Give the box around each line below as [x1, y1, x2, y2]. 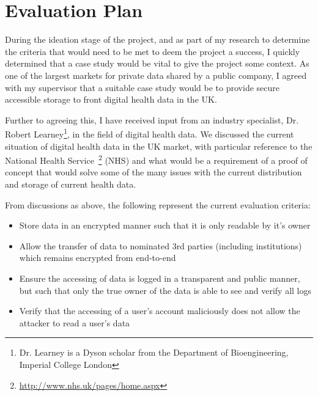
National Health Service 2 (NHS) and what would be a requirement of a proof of [5, 152, 308, 166]
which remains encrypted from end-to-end [19, 251, 176, 264]
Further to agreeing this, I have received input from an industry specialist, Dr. [5, 113, 299, 126]
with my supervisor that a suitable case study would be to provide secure [5, 81, 279, 94]
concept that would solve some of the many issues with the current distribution [5, 166, 302, 178]
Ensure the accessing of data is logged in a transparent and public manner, [19, 271, 300, 284]
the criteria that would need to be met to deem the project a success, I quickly [5, 45, 300, 57]
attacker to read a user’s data [19, 316, 130, 329]
